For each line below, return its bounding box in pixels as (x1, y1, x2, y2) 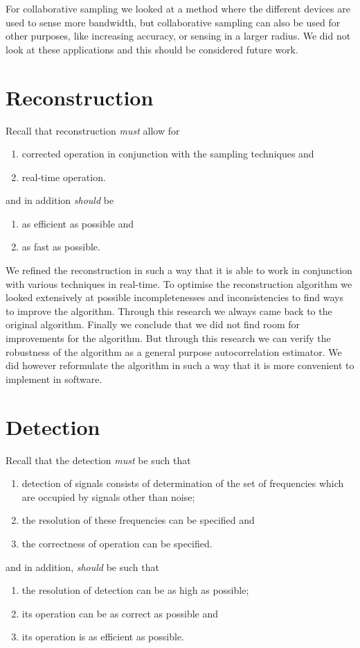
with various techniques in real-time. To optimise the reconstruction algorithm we (6, 276, 352, 291)
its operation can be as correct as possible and (21, 606, 219, 620)
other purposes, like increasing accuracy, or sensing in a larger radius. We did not (6, 28, 351, 43)
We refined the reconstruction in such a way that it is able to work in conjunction (6, 263, 352, 278)
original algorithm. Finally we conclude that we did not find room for (6, 317, 300, 332)
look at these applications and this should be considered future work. (6, 42, 298, 56)
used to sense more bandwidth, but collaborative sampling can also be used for (6, 15, 341, 29)
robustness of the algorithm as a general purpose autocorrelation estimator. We (6, 344, 342, 359)
